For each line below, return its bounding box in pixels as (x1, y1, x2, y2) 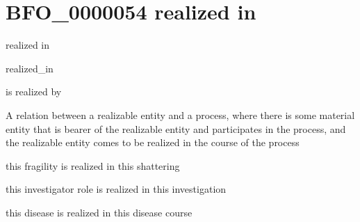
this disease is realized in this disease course (6, 205, 193, 219)
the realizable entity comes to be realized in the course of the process (6, 135, 300, 150)
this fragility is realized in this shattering (6, 158, 180, 173)
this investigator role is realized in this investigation (6, 182, 227, 196)
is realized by (6, 84, 62, 99)
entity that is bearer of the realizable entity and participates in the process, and (6, 121, 346, 136)
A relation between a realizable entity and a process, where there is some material (6, 107, 355, 122)
